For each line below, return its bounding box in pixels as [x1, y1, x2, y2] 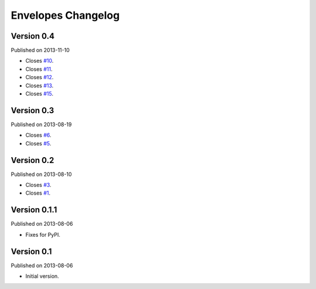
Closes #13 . [25, 82, 54, 89]
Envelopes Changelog [11, 9, 120, 22]
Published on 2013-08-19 [11, 121, 72, 128]
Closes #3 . [25, 182, 52, 188]
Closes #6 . [25, 132, 52, 139]
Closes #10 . [25, 57, 54, 64]
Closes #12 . [25, 74, 54, 81]
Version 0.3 [11, 106, 54, 115]
